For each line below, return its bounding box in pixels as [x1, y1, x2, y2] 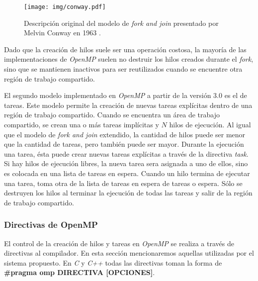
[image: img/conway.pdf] [24, 3, 106, 10]
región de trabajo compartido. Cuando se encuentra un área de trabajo [4, 109, 220, 120]
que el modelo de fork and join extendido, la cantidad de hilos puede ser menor [4, 129, 246, 139]
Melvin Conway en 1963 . [24, 27, 101, 38]
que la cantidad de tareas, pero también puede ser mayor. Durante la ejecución [4, 139, 244, 149]
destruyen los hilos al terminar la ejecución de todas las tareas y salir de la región [4, 187, 253, 198]
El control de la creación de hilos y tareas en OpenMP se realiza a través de [4, 238, 234, 248]
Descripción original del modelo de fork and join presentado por [24, 17, 219, 28]
